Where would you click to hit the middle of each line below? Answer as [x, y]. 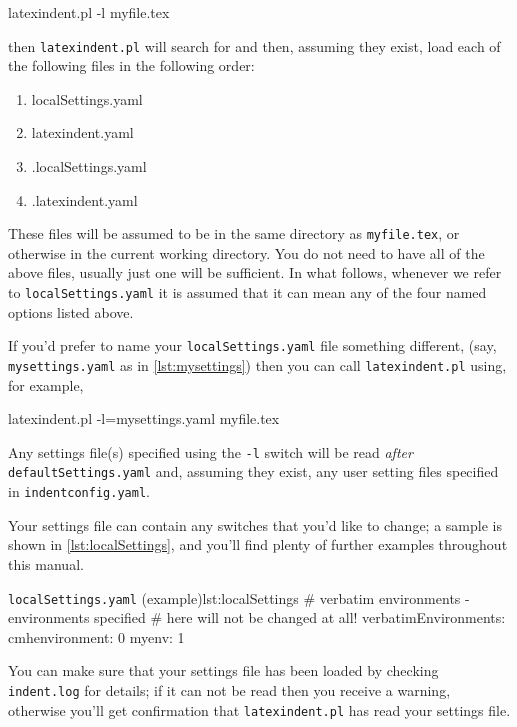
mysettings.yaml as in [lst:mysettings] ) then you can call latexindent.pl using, [257, 364]
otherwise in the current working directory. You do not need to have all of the [246, 252]
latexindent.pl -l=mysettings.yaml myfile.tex [144, 418]
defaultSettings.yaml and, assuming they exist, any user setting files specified [253, 471]
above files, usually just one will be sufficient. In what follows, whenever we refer [255, 272]
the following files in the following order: [131, 65]
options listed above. [71, 311]
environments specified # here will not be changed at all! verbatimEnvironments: [257, 617]
